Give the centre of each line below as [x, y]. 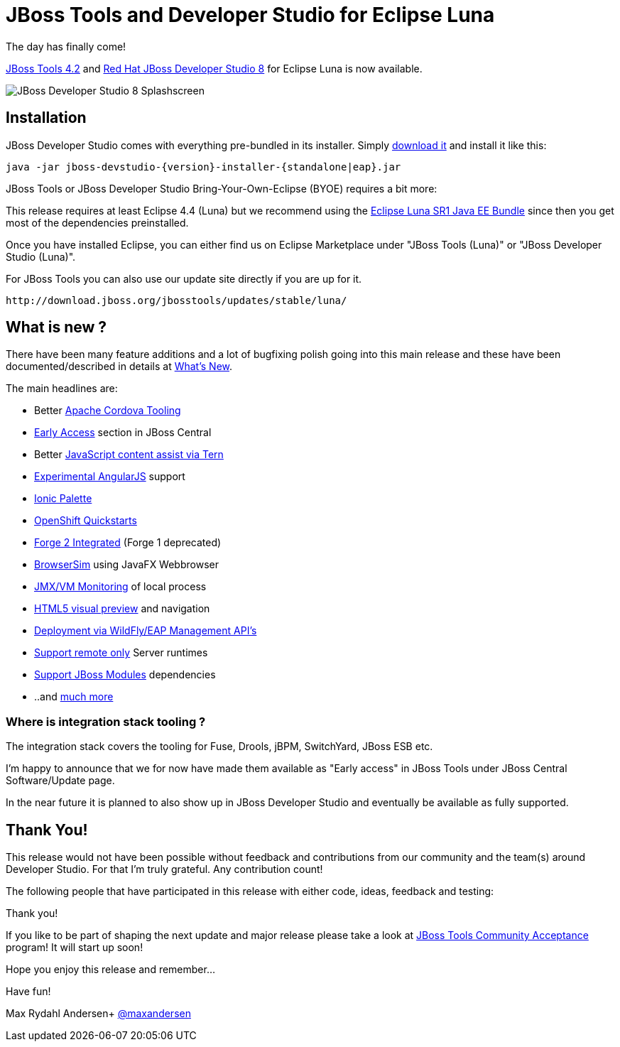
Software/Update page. [60, 781]
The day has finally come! [66, 46]
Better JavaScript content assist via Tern [129, 455]
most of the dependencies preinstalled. [97, 222]
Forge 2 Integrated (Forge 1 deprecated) [128, 543]
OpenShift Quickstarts [86, 521]
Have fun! [28, 992]
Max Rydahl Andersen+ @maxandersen [98, 1014]
